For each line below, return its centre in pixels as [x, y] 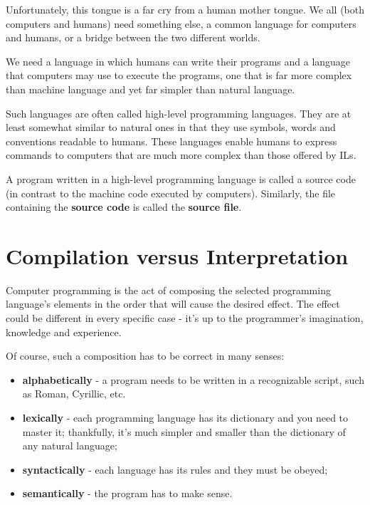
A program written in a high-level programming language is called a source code [181, 178]
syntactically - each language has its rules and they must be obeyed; [175, 469]
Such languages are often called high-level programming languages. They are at [179, 113]
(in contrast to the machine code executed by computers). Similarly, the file [171, 193]
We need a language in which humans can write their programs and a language [178, 61]
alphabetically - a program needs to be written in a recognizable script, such [194, 379]
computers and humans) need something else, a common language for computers [181, 23]
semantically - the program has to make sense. [127, 493]
